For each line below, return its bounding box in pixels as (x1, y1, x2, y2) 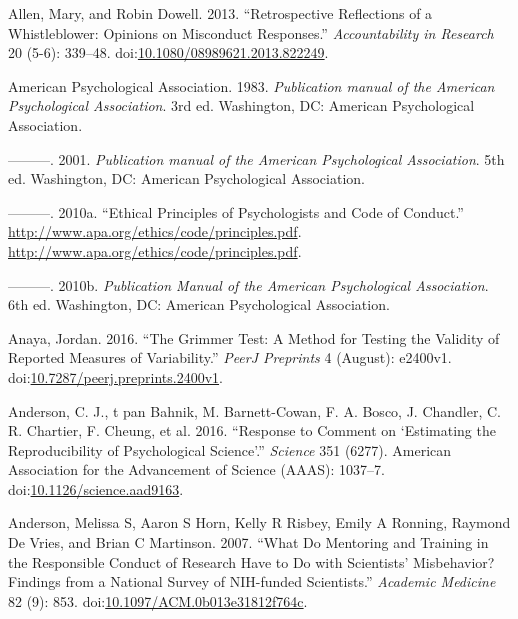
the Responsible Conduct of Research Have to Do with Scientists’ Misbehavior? (8, 551, 495, 572)
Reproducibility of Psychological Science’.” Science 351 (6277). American (8, 439, 452, 460)
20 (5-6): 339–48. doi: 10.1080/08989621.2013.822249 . (8, 42, 329, 63)
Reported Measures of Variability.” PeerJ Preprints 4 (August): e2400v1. (8, 347, 452, 368)
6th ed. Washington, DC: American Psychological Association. (8, 294, 390, 315)
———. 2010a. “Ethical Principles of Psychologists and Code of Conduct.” (8, 201, 464, 222)
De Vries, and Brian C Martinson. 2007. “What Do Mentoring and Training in (8, 532, 489, 553)
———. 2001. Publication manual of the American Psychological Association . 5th (8, 148, 505, 169)
